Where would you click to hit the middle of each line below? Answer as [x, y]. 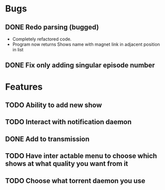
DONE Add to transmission [47, 139]
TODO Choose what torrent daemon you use [75, 181]
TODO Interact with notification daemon [69, 122]
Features [24, 87]
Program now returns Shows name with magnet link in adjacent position [86, 44]
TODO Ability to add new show [54, 105]
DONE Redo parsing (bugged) [52, 27]
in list [18, 50]
